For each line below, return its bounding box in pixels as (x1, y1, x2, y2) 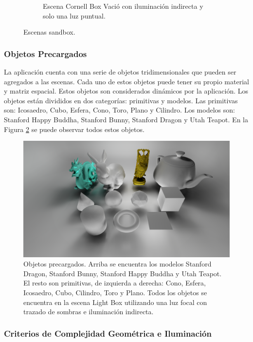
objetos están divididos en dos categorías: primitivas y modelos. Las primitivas (4, 95, 238, 105)
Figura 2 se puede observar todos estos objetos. (4, 124, 145, 134)
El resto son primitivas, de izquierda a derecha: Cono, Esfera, (23, 278, 206, 288)
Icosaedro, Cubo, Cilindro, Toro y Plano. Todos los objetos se (23, 287, 207, 298)
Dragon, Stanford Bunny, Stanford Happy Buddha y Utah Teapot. (23, 268, 222, 278)
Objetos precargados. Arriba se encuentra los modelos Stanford (23, 259, 212, 269)
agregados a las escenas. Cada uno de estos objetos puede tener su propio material (4, 76, 249, 86)
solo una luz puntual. (43, 10, 106, 20)
